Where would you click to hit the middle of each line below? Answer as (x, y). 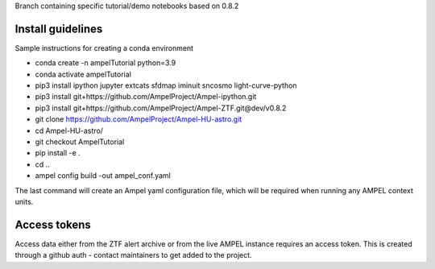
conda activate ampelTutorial (83, 74)
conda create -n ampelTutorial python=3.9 (106, 63)
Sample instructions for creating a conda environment (104, 48)
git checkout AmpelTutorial (80, 142)
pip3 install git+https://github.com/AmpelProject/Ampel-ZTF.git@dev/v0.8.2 (161, 108)
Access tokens (53, 224)
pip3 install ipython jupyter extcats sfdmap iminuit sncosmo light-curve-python (166, 85)
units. (24, 201)
